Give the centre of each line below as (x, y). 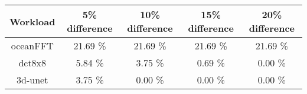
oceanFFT (32, 46)
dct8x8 (32, 63)
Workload (32, 21)
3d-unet (32, 80)
